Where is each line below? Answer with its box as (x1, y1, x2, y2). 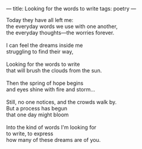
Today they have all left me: (6, 17, 74, 23)
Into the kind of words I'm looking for (6, 124, 97, 131)
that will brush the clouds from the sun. (6, 67, 102, 74)
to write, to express (6, 130, 53, 137)
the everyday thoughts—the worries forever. (6, 29, 115, 36)
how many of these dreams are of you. (6, 137, 101, 143)
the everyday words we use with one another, (6, 23, 118, 30)
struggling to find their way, (6, 48, 74, 55)
